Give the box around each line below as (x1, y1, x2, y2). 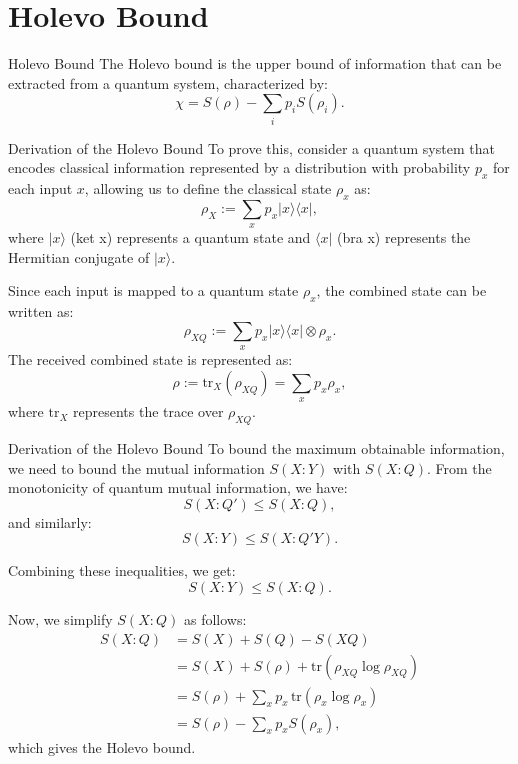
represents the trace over (72, 401, 224, 422)
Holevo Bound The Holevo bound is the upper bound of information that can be (8, 53, 502, 74)
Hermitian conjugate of (8, 246, 150, 267)
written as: (8, 301, 74, 322)
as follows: (183, 608, 247, 629)
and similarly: (8, 511, 92, 532)
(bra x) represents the (337, 227, 471, 248)
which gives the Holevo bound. (8, 736, 196, 757)
